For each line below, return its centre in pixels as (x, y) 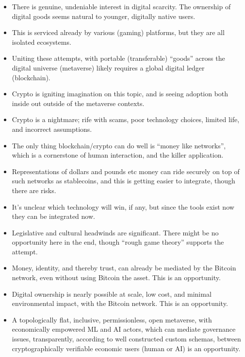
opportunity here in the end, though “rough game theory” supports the (118, 242)
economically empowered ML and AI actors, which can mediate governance (124, 329)
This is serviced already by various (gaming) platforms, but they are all (118, 32)
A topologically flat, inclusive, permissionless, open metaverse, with (112, 319)
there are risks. (34, 190)
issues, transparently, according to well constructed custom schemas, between (126, 339)
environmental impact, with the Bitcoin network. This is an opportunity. (120, 303)
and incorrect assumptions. (52, 129)
